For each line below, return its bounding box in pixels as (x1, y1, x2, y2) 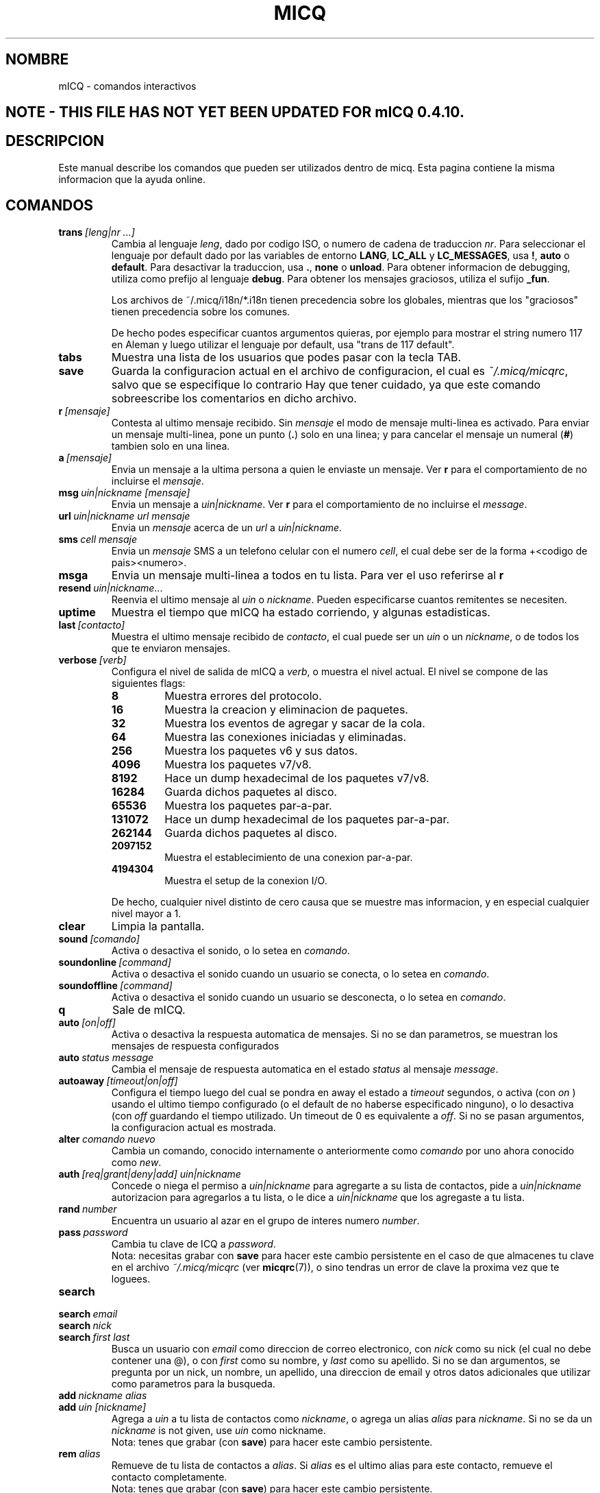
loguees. (111, 1272, 151, 1285)
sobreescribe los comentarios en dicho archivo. (111, 391, 357, 405)
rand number (58, 1202, 117, 1215)
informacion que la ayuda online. (58, 173, 206, 185)
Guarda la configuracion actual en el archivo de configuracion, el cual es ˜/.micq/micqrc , (111, 363, 568, 378)
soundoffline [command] (58, 979, 173, 991)
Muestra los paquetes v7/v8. (164, 757, 312, 771)
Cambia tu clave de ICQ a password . (111, 1237, 276, 1250)
